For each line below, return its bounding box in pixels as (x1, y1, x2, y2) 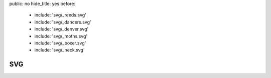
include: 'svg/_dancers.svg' (34, 19, 91, 25)
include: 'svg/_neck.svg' (34, 47, 85, 53)
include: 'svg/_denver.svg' (34, 26, 89, 32)
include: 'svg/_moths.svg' (34, 33, 88, 39)
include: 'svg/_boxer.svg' (34, 40, 86, 46)
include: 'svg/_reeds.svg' (34, 12, 86, 18)
